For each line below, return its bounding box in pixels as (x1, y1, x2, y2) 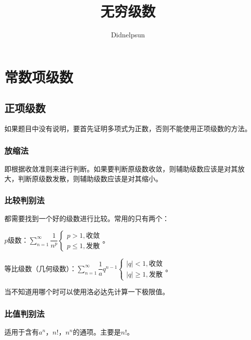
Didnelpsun (111, 29, 145, 40)
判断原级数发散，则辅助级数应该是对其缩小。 (18, 173, 162, 183)
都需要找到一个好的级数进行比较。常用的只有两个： (4, 213, 169, 224)
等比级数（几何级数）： (4, 263, 76, 273)
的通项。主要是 (73, 327, 121, 337)
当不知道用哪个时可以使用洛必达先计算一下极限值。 (4, 286, 169, 297)
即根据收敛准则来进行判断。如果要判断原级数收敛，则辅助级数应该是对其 (4, 163, 238, 173)
